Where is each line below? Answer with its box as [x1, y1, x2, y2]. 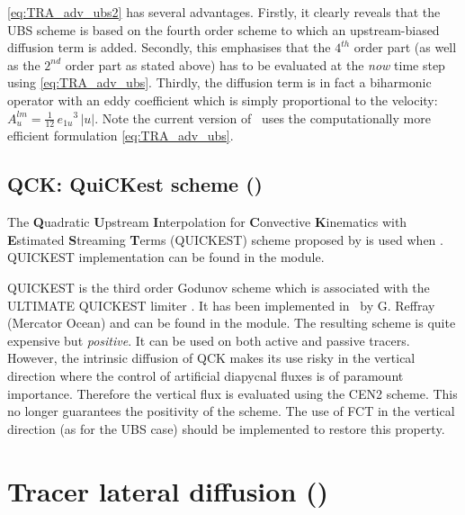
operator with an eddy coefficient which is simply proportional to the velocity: [7, 90, 438, 109]
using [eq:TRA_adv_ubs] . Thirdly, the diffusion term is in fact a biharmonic [7, 73, 432, 92]
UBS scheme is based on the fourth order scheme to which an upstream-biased [7, 20, 440, 39]
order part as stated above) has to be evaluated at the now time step [65, 55, 445, 74]
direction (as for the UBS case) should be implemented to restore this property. [7, 419, 445, 438]
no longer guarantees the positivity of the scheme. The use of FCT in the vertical [7, 402, 455, 420]
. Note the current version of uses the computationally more [94, 108, 431, 127]
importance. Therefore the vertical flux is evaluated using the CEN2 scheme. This [7, 384, 458, 402]
